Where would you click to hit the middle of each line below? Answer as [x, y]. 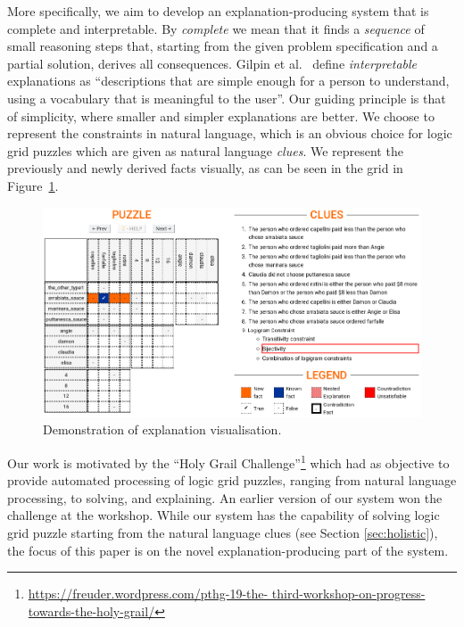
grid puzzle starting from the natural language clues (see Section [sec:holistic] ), [223, 533]
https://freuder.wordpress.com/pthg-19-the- [148, 594]
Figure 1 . [33, 185]
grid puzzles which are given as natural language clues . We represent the [205, 150]
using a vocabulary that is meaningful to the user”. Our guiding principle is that [227, 98]
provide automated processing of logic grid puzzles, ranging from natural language [232, 480]
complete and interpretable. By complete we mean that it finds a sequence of [216, 28]
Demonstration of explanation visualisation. [162, 429]
